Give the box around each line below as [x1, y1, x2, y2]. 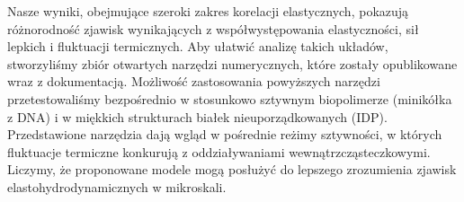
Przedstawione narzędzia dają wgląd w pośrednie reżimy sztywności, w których [7, 125, 442, 144]
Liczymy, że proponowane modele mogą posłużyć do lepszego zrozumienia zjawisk [7, 160, 457, 179]
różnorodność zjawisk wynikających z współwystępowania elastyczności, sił [7, 19, 419, 38]
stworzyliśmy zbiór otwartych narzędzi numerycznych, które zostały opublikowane [7, 54, 458, 73]
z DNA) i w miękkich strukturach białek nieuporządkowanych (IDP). [7, 107, 388, 126]
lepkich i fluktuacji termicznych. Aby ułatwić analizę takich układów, [7, 37, 388, 56]
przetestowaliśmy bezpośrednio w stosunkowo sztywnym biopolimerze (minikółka [7, 89, 452, 108]
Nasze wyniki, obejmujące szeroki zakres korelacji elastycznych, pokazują [7, 2, 409, 20]
